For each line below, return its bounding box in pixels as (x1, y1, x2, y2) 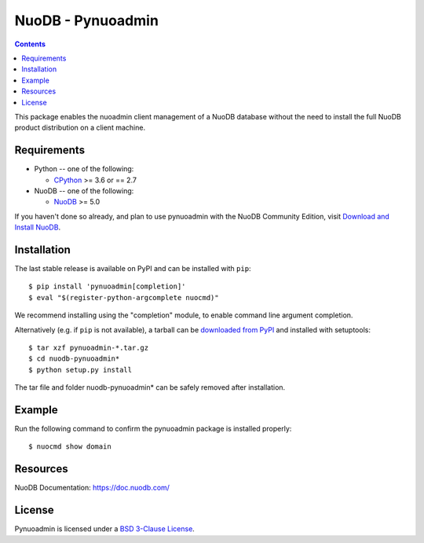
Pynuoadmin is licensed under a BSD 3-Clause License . (14, 524, 196, 534)
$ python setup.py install (28, 365, 133, 374)
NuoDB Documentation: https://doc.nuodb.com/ (14, 483, 170, 493)
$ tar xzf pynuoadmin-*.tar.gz (28, 343, 149, 352)
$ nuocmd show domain (28, 442, 111, 451)
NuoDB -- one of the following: (34, 185, 134, 196)
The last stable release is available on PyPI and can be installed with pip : (14, 264, 251, 273)
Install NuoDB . (14, 222, 61, 232)
